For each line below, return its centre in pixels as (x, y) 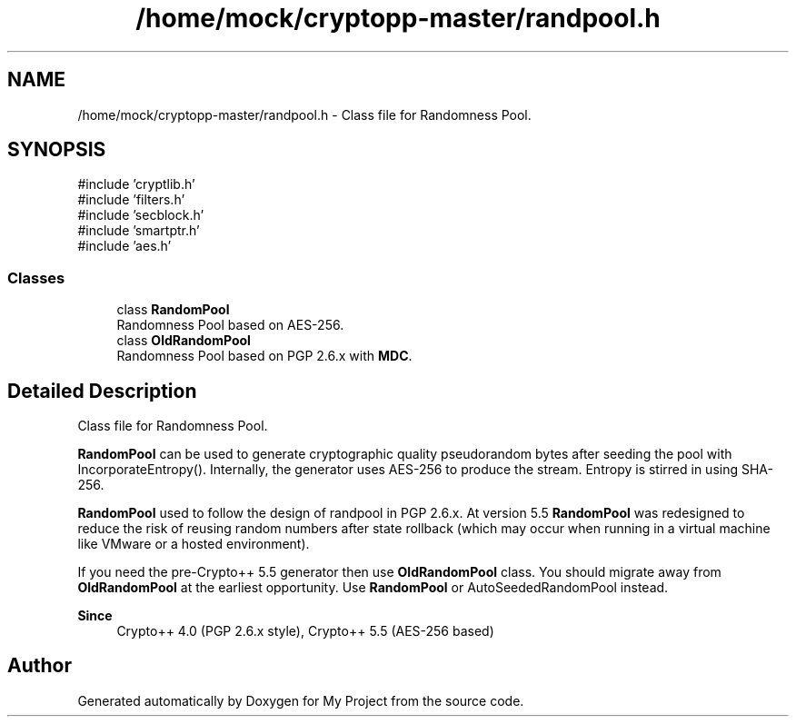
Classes (36, 278)
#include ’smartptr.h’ (139, 231)
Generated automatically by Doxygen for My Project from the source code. (301, 700)
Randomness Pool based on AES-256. (230, 325)
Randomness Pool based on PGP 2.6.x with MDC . (264, 356)
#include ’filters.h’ (131, 200)
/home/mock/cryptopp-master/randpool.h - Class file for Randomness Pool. (304, 114)
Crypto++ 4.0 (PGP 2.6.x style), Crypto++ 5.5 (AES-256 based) (305, 631)
